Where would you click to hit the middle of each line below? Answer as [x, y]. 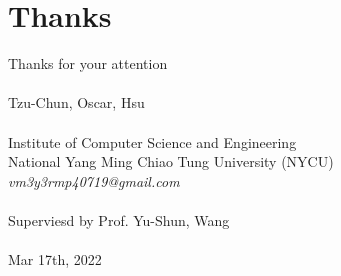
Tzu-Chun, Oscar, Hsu [76, 102]
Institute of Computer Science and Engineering [152, 141]
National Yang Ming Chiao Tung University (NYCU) [171, 161]
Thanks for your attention [88, 63]
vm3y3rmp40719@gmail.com [94, 180]
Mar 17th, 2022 [55, 259]
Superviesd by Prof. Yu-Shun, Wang [119, 219]
